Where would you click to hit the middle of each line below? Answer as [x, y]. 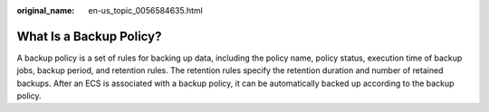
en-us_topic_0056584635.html [145, 10]
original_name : [46, 10]
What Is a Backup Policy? [89, 36]
